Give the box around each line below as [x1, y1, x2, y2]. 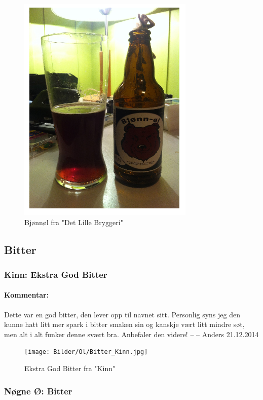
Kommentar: [4, 289, 49, 300]
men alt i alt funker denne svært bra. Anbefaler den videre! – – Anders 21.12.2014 [4, 329, 259, 339]
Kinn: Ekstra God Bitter [4, 268, 107, 280]
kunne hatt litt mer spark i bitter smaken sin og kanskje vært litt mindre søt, [4, 319, 245, 330]
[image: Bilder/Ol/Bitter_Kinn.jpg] [24, 348, 148, 356]
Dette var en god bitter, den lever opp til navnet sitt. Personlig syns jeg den [4, 309, 240, 319]
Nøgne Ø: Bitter [4, 384, 72, 397]
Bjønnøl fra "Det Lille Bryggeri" [24, 216, 123, 227]
